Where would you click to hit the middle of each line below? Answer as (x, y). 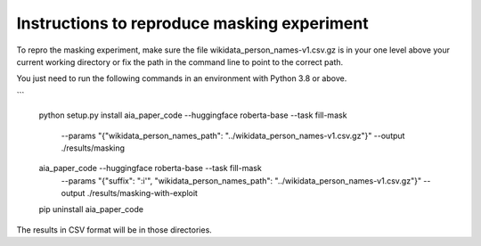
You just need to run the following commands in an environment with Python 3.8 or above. (182, 78)
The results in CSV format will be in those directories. (114, 230)
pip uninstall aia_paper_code (91, 209)
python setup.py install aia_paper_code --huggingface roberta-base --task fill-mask (193, 115)
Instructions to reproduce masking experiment (192, 23)
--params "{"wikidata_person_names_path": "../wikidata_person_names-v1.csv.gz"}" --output (233, 135)
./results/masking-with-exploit (142, 193)
